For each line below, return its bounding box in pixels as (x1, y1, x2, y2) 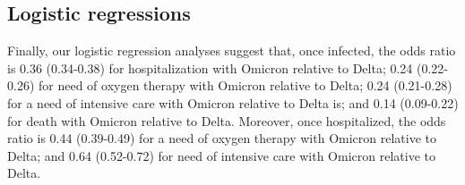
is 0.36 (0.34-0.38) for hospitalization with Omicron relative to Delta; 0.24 (7, 58, 413, 77)
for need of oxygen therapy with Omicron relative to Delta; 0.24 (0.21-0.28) (38, 76, 452, 95)
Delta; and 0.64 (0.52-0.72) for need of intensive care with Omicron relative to (7, 146, 435, 164)
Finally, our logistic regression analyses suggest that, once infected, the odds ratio (7, 41, 456, 60)
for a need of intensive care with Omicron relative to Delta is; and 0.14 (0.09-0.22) (7, 93, 459, 112)
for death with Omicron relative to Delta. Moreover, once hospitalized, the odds (7, 111, 446, 130)
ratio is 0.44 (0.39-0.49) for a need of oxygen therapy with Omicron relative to (7, 129, 436, 147)
